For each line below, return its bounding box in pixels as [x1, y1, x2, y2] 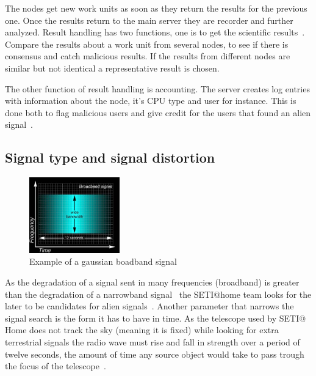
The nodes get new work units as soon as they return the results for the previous [5, 2, 307, 14]
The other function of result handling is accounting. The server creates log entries [5, 82, 310, 95]
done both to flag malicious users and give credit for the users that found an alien [5, 106, 311, 119]
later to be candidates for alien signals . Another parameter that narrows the [5, 300, 294, 312]
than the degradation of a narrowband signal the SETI [5, 287, 214, 300]
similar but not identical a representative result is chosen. [5, 61, 220, 74]
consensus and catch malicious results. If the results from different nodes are [5, 50, 290, 62]
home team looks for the [220, 287, 312, 300]
